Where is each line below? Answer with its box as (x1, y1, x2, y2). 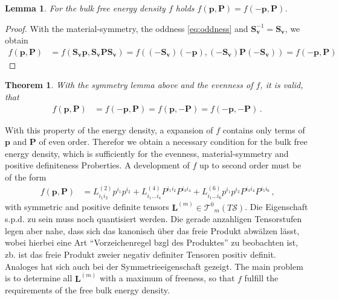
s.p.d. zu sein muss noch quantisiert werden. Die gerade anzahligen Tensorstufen (5, 212, 302, 225)
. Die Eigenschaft (245, 200, 308, 213)
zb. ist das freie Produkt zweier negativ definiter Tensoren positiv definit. (5, 248, 276, 261)
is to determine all (5, 272, 73, 284)
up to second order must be (199, 159, 302, 171)
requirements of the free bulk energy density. (5, 284, 170, 296)
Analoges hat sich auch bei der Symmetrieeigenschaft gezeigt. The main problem (5, 260, 303, 272)
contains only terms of (222, 123, 305, 136)
